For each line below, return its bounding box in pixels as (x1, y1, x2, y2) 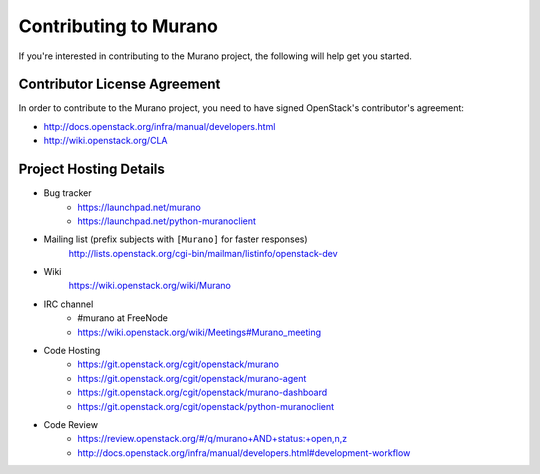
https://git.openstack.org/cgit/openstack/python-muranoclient (77, 400, 335, 412)
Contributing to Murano (18, 15, 219, 37)
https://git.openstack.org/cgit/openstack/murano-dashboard (77, 386, 328, 399)
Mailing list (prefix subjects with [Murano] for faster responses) (43, 233, 309, 245)
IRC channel (43, 298, 94, 310)
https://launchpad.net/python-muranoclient (77, 215, 257, 227)
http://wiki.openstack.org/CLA (43, 135, 168, 147)
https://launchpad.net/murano (77, 201, 202, 213)
